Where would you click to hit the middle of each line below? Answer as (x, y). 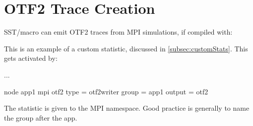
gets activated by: (31, 58)
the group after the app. (41, 117)
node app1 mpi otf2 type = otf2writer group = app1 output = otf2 (106, 91)
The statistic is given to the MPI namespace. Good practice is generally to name (127, 108)
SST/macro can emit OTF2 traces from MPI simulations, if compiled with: (118, 32)
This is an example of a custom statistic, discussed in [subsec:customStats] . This (126, 48)
